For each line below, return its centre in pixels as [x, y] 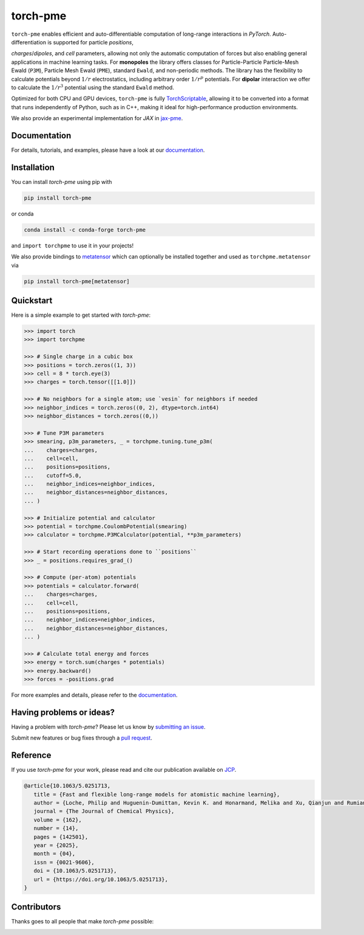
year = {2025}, [56, 845]
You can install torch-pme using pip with [62, 181]
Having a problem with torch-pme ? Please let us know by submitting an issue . [108, 727]
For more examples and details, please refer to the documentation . [95, 695]
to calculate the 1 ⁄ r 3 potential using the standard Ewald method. [93, 87]
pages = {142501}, [61, 837]
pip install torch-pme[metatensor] [77, 281]
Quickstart [32, 300]
